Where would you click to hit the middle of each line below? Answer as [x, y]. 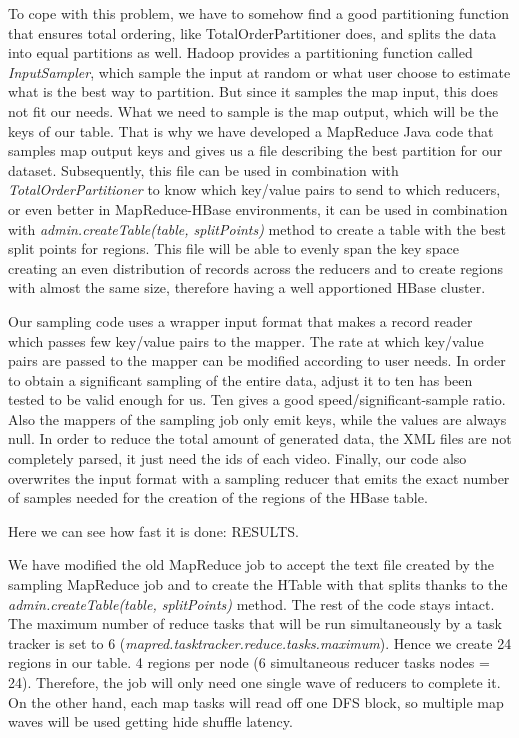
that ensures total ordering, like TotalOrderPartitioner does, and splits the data [252, 32]
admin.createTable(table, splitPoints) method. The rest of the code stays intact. [251, 603]
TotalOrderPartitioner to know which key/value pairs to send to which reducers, [254, 189]
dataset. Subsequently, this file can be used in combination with [203, 169]
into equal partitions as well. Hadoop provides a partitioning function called [240, 52]
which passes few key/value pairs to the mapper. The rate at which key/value [246, 340]
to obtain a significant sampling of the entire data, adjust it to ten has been [240, 379]
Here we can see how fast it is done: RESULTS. [153, 530]
